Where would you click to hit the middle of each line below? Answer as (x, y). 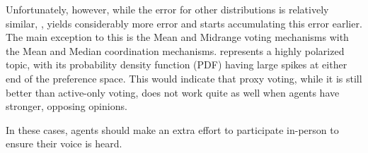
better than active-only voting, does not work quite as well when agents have (173, 92)
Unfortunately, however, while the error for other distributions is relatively (167, 9)
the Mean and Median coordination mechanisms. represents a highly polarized (175, 50)
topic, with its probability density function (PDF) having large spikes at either (177, 65)
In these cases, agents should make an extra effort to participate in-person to (172, 129)
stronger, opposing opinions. (67, 106)
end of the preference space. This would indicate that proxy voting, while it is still (184, 78)
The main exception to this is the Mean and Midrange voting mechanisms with (177, 37)
